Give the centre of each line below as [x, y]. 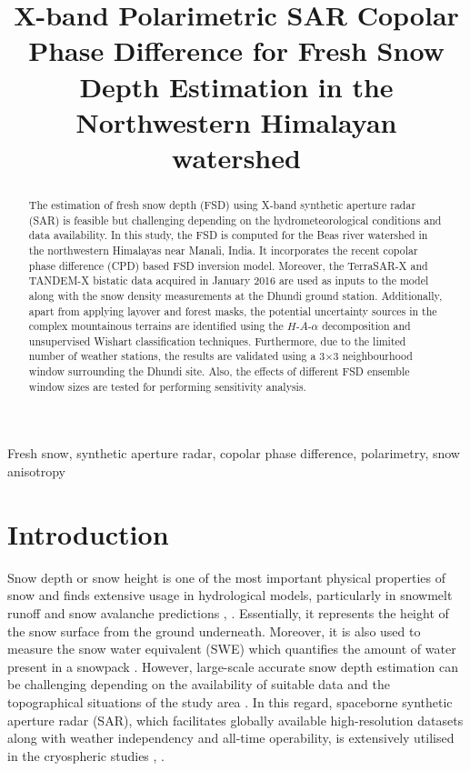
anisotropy [36, 471]
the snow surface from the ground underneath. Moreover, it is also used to [214, 631]
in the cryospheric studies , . [86, 755]
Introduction [88, 533]
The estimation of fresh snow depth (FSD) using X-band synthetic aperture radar [222, 204]
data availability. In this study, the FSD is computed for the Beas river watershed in [228, 235]
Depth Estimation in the [236, 86]
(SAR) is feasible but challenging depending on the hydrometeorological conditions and [235, 220]
